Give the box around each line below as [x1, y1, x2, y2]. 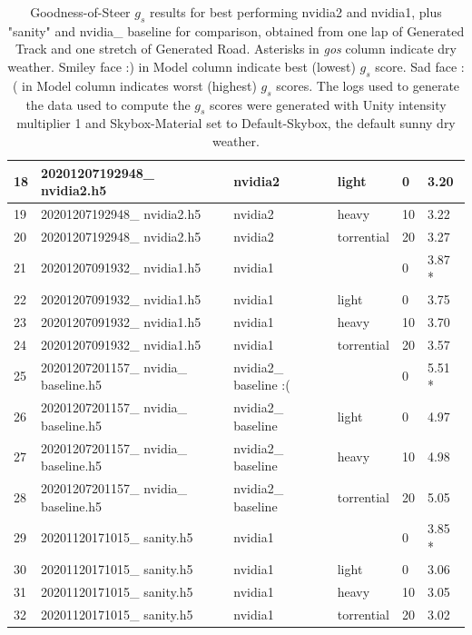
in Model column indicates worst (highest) [21, 75, 257, 94]
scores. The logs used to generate [276, 75, 460, 94]
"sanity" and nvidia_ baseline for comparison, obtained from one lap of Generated [7, 21, 465, 40]
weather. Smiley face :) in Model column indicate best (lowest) [7, 56, 356, 75]
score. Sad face [375, 56, 457, 75]
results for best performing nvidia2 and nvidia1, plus [149, 3, 442, 21]
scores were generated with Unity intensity [210, 94, 447, 114]
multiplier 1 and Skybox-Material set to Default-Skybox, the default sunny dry [16, 114, 456, 133]
